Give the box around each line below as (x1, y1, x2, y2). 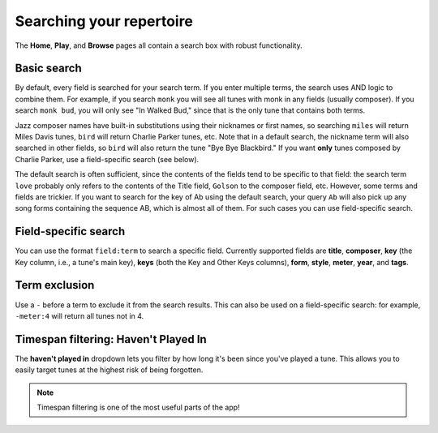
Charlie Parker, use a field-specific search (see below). (15, 154, 200, 164)
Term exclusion (15, 278, 95, 292)
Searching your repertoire (15, 12, 194, 30)
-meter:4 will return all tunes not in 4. (15, 311, 144, 320)
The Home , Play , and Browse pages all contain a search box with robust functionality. (15, 41, 303, 50)
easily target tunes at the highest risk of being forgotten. (15, 365, 204, 375)
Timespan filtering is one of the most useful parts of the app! (36, 402, 240, 413)
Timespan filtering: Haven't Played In (15, 332, 207, 346)
